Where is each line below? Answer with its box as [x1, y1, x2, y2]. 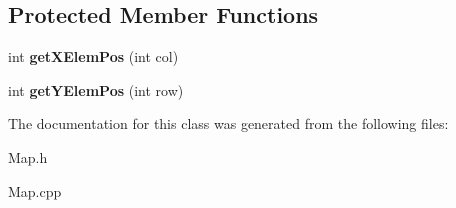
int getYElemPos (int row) [8, 79, 184, 100]
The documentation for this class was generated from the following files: [8, 113, 449, 134]
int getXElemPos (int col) [8, 46, 179, 67]
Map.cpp [8, 180, 62, 201]
